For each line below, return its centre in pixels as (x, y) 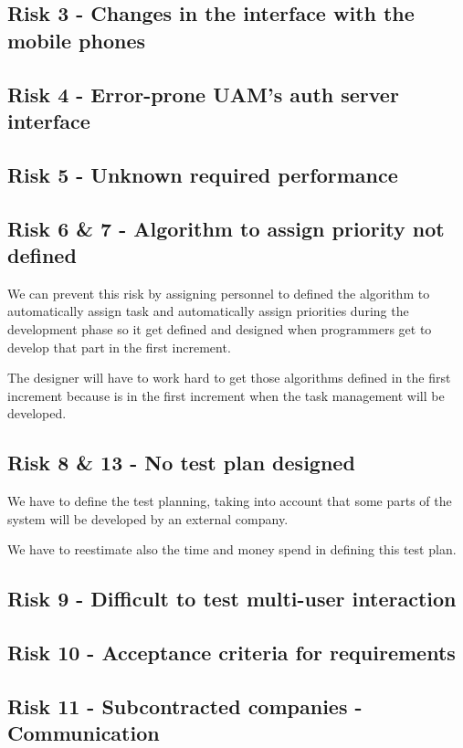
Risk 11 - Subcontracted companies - (185, 706)
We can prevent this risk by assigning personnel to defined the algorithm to (219, 293)
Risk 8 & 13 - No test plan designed (181, 463)
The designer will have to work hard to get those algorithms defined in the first (229, 378)
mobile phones (77, 40)
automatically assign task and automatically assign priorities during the (208, 311)
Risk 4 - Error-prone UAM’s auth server (203, 94)
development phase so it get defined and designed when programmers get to (220, 328)
